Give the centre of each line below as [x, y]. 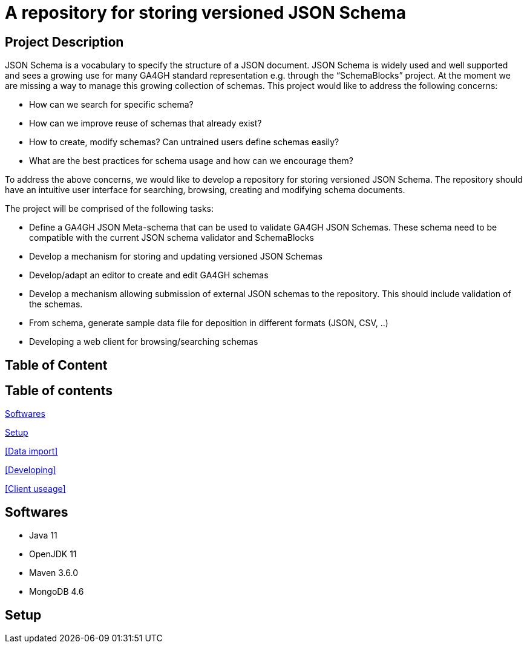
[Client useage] [35, 489]
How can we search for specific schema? [111, 105]
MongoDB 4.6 [57, 592]
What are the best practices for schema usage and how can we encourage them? [191, 161]
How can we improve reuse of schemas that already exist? [146, 123]
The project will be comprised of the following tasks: [110, 209]
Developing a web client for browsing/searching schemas [144, 342]
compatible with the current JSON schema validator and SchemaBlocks [172, 238]
